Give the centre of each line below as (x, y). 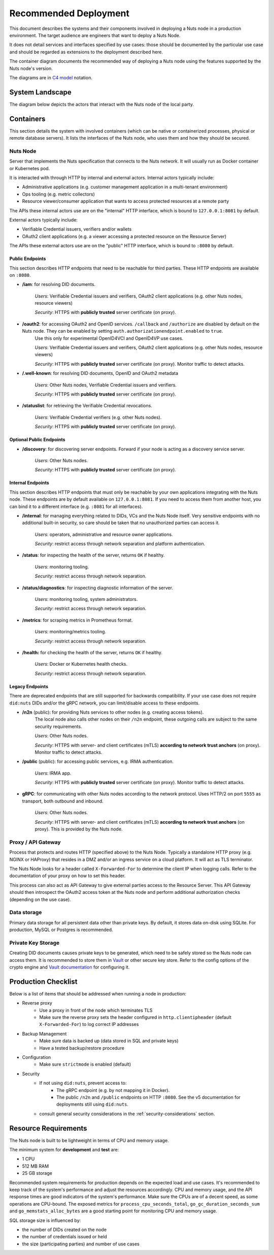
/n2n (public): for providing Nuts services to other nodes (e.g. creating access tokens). (113, 712)
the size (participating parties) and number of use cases (81, 1244)
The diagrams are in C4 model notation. (51, 77)
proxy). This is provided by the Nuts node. (79, 829)
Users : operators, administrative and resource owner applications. (104, 534)
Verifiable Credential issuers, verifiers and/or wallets (77, 229)
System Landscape (40, 92)
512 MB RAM (36, 1166)
